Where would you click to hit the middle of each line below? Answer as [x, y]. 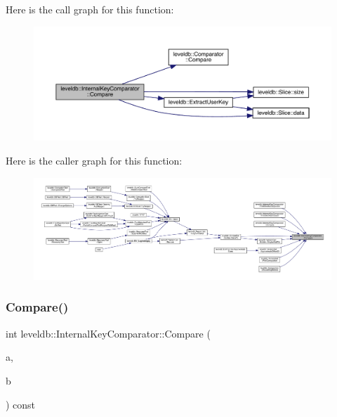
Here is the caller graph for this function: [94, 160]
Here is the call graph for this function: [90, 9]
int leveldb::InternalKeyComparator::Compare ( [108, 333]
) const [21, 404]
